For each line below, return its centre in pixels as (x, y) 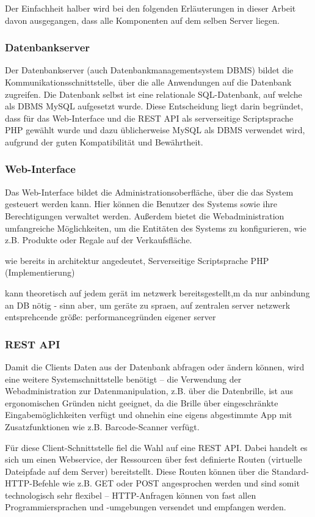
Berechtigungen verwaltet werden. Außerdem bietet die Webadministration (145, 215)
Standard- (290, 471)
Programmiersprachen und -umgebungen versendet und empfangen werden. (146, 507)
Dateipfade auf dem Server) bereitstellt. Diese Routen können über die (137, 471)
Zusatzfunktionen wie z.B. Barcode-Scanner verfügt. (102, 426)
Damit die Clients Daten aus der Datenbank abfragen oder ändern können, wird (155, 366)
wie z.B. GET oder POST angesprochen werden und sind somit (181, 483)
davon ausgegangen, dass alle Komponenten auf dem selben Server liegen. (142, 20)
